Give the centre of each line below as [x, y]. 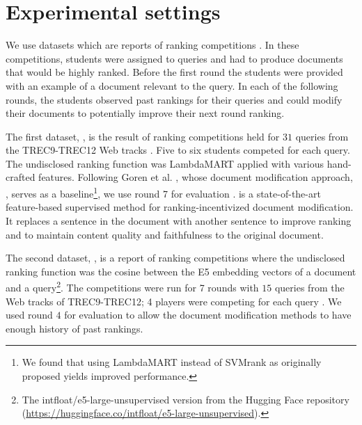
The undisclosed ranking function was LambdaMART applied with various [165, 163]
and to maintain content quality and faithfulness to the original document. [165, 234]
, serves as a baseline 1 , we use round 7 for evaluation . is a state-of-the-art [163, 192]
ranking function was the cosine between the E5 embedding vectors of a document [181, 271]
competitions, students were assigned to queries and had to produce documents [174, 58]
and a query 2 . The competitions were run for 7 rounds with [132, 286]
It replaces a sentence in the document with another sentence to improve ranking [179, 220]
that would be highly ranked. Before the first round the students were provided [174, 72]
